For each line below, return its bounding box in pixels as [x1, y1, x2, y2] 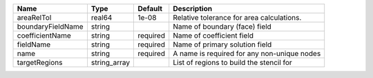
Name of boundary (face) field [173, 22, 272, 31]
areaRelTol [17, 13, 52, 22]
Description [173, 4, 213, 13]
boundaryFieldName [17, 22, 84, 31]
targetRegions [17, 58, 63, 67]
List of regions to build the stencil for [173, 58, 293, 67]
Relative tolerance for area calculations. [173, 13, 302, 22]
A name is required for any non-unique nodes [173, 49, 321, 58]
